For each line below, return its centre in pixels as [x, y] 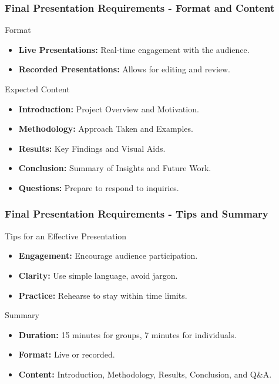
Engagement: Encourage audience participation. [108, 256]
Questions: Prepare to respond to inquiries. [99, 187]
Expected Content [37, 89]
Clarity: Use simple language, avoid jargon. [98, 275]
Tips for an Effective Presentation [66, 236]
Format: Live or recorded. [67, 354]
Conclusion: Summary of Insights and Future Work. [115, 168]
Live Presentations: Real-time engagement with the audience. [134, 49]
